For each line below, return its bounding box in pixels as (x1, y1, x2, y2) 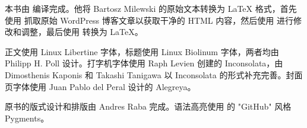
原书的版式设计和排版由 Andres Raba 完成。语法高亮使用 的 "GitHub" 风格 (5, 100, 292, 113)
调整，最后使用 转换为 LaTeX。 (21, 25, 143, 38)
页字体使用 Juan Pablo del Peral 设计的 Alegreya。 (5, 80, 196, 92)
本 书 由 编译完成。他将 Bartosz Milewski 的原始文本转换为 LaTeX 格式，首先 (5, 2, 297, 14)
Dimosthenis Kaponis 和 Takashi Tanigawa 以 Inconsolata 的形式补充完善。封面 (5, 68, 303, 81)
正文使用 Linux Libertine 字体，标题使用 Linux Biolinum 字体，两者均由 (5, 45, 279, 57)
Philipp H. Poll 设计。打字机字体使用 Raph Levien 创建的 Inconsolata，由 (5, 57, 283, 69)
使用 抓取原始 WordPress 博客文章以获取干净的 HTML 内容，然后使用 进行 (5, 14, 293, 26)
